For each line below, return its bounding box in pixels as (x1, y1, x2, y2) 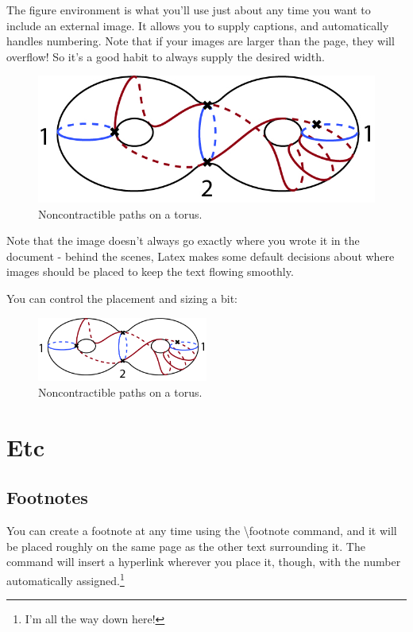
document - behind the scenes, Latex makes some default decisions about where (6, 247, 395, 264)
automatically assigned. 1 (6, 570, 125, 588)
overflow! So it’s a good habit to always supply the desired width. (6, 48, 325, 64)
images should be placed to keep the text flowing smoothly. (6, 263, 294, 280)
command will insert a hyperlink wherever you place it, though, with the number (6, 553, 401, 570)
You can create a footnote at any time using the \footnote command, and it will (6, 522, 397, 539)
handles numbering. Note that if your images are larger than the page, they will (6, 33, 395, 49)
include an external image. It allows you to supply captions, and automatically (6, 17, 389, 33)
